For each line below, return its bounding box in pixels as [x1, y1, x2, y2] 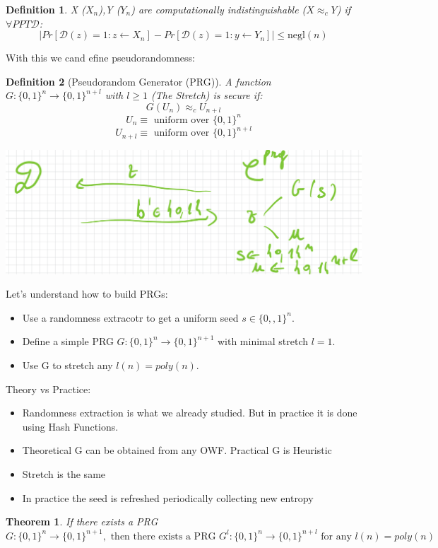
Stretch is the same [22, 466, 106, 481]
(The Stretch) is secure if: [151, 88, 263, 103]
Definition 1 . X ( [6, 2, 85, 16]
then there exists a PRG [110, 531, 216, 542]
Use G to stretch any [22, 357, 113, 372]
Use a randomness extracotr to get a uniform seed [22, 310, 239, 325]
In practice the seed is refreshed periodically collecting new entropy [22, 490, 314, 505]
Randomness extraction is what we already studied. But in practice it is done [22, 405, 357, 420]
